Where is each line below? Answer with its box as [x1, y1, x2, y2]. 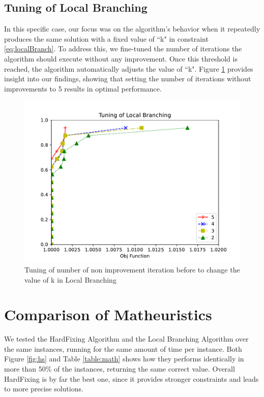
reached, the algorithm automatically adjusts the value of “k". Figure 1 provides [4, 63, 253, 74]
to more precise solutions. [4, 383, 83, 394]
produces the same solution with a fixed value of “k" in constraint [4, 33, 209, 44]
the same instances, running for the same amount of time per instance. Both [4, 343, 242, 354]
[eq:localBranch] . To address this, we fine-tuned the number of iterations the [4, 43, 242, 54]
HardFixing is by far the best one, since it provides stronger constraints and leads [4, 373, 259, 384]
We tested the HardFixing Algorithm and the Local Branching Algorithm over [4, 333, 249, 344]
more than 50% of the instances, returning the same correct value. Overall [4, 363, 235, 374]
